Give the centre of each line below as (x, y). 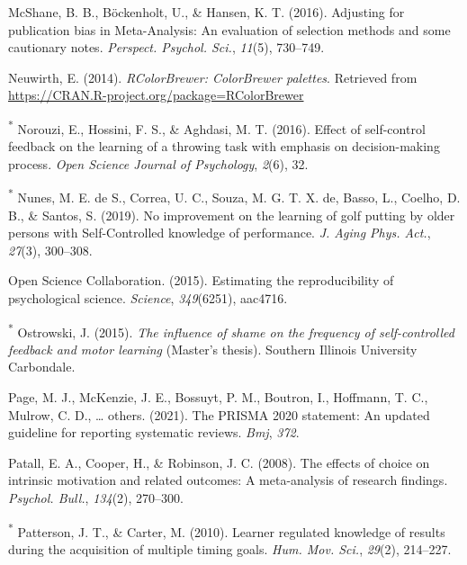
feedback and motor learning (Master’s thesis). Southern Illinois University (213, 349)
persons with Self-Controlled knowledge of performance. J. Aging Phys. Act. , (220, 233)
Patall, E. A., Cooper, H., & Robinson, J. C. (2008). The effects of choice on (219, 462)
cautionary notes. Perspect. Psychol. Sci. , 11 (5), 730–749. (166, 47)
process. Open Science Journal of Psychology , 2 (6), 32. (158, 163)
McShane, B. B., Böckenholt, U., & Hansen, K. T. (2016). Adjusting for (207, 12)
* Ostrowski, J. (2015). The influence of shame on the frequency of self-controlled (231, 330)
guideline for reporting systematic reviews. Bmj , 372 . (154, 432)
